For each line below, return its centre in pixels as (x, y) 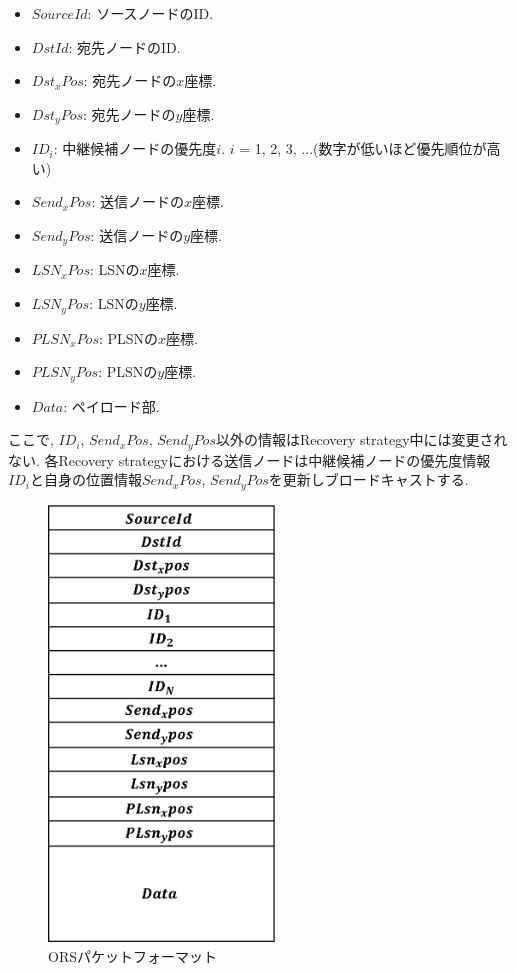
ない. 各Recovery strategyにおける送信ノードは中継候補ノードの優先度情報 (249, 459)
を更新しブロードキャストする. (368, 479)
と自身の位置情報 (85, 479)
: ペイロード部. (111, 405)
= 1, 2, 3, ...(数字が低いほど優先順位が (363, 148)
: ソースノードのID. (150, 13)
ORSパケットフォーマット (132, 955)
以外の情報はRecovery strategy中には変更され (361, 439)
